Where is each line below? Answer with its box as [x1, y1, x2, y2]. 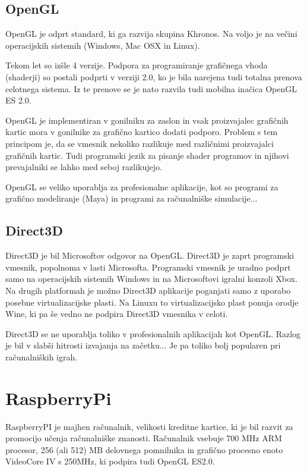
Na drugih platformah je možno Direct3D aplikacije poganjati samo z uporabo [5, 284, 291, 296]
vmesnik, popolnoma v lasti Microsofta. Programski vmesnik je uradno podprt [5, 260, 291, 273]
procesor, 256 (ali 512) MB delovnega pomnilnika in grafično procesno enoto [5, 443, 283, 456]
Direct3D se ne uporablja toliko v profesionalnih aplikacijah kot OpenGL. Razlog [5, 327, 301, 340]
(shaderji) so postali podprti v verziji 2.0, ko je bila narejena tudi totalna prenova [5, 70, 302, 83]
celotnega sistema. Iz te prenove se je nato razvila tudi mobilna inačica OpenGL [5, 82, 297, 95]
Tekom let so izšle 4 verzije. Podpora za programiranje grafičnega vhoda [5, 59, 268, 71]
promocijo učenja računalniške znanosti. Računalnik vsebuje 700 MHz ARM [5, 432, 282, 444]
